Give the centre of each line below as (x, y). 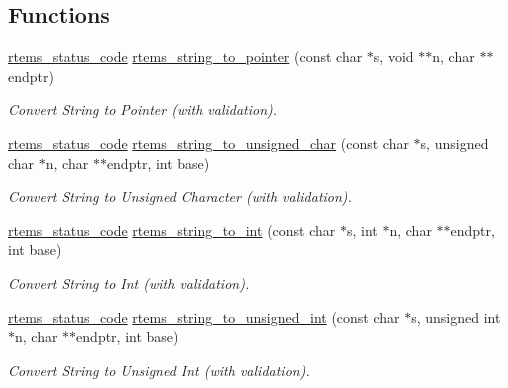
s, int (362, 229)
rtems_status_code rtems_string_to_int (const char (172, 229)
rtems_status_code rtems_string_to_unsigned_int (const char (204, 316)
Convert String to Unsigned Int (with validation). (159, 369)
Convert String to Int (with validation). (129, 282)
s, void (393, 56)
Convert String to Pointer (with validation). (143, 109)
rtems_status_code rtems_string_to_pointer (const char (185, 56)
